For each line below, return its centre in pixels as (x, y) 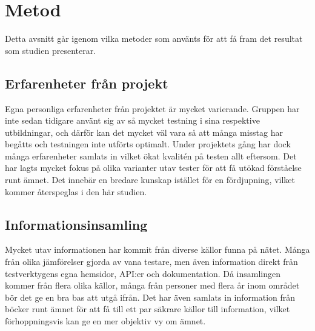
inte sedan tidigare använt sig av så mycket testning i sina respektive (132, 120)
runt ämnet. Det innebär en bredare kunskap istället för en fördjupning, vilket (150, 180)
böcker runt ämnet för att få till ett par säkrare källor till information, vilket (148, 309)
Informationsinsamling (76, 224)
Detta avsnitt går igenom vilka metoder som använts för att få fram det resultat (154, 38)
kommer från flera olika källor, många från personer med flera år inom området (152, 285)
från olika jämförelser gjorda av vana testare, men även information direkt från (151, 262)
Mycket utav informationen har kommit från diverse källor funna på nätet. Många (157, 249)
